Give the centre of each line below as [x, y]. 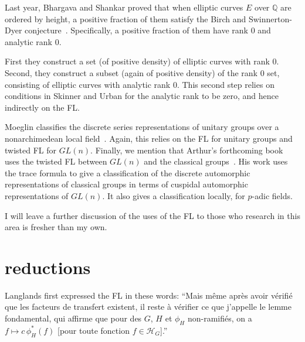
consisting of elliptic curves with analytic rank [88, 84]
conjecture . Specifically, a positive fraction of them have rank [137, 30]
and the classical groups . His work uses [216, 161]
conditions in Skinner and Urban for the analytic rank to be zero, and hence [142, 96]
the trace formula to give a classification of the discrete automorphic [128, 172]
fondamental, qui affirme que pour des [73, 318]
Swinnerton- [270, 18]
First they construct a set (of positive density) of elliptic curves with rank [137, 61]
